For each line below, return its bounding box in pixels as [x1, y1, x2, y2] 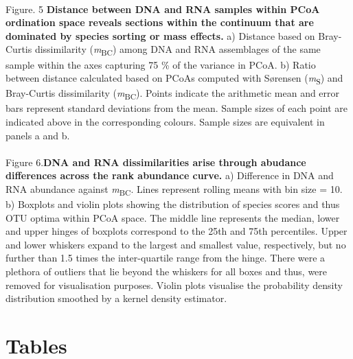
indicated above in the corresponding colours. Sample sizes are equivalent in [5, 114, 325, 128]
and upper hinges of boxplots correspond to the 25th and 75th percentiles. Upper [5, 224, 348, 238]
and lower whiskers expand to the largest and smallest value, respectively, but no [5, 237, 346, 251]
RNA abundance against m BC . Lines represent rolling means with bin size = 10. [5, 181, 343, 198]
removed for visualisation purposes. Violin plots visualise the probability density [5, 277, 343, 292]
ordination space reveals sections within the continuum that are [5, 15, 314, 30]
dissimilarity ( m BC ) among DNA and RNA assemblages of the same [34, 42, 321, 58]
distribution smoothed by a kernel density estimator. [5, 291, 227, 305]
